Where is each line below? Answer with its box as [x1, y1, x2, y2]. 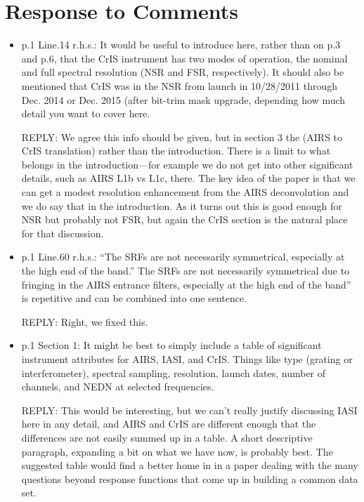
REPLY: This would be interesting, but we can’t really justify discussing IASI [21, 402, 358, 417]
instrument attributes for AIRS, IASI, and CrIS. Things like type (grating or [21, 352, 353, 366]
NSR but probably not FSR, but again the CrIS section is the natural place [21, 212, 348, 227]
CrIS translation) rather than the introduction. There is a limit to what [21, 143, 331, 158]
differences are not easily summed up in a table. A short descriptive [21, 430, 313, 444]
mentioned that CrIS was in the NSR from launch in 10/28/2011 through [21, 78, 337, 93]
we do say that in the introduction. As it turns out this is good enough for [21, 198, 342, 213]
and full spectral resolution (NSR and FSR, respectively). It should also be [21, 65, 344, 79]
